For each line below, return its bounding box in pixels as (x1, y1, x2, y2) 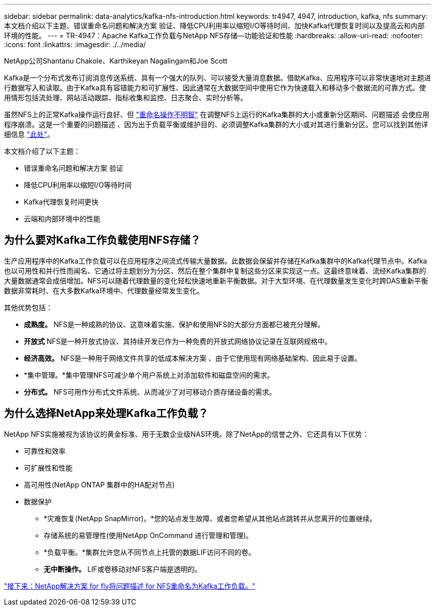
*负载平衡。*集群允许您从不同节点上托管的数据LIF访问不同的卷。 (44, 547, 255, 556)
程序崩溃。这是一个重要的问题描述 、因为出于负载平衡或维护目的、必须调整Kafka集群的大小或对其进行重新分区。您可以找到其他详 (4, 120, 428, 129)
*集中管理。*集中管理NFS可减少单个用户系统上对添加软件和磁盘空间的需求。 (24, 370, 274, 379)
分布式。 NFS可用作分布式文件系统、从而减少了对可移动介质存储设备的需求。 (24, 387, 276, 396)
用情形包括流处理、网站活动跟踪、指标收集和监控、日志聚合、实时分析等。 (4, 93, 247, 102)
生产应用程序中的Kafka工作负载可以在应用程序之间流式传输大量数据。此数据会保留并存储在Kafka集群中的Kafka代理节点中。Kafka (4, 256, 427, 265)
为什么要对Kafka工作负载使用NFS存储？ (4, 234, 201, 247)
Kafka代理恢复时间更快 (24, 198, 98, 206)
